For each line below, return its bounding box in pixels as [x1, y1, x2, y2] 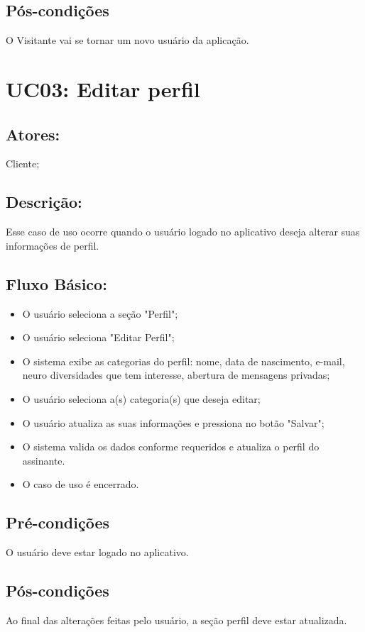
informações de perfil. [6, 238, 99, 253]
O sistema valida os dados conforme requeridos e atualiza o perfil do [22, 439, 320, 454]
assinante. [22, 453, 65, 467]
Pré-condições [6, 511, 109, 533]
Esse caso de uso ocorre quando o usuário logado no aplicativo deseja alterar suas [6, 224, 360, 239]
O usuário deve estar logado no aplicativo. [6, 545, 189, 560]
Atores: [6, 123, 60, 145]
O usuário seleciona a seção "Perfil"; [22, 306, 178, 321]
